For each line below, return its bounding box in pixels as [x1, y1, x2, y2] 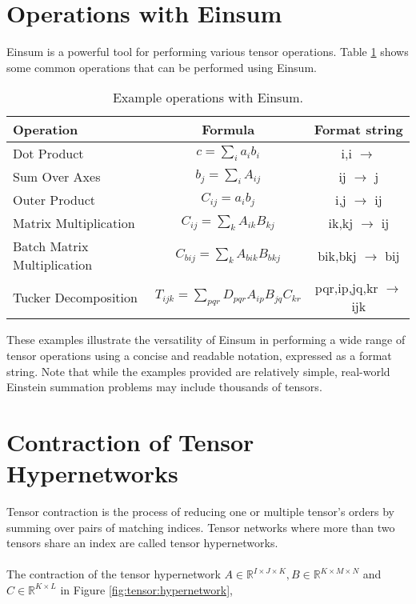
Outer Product [13, 190, 96, 210]
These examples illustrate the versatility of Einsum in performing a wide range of [6, 331, 406, 348]
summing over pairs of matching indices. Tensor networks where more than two [6, 518, 395, 535]
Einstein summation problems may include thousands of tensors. [6, 378, 322, 395]
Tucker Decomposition [13, 287, 138, 306]
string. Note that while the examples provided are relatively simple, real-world [6, 362, 390, 379]
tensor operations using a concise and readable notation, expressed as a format [6, 346, 392, 363]
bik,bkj [318, 246, 357, 265]
